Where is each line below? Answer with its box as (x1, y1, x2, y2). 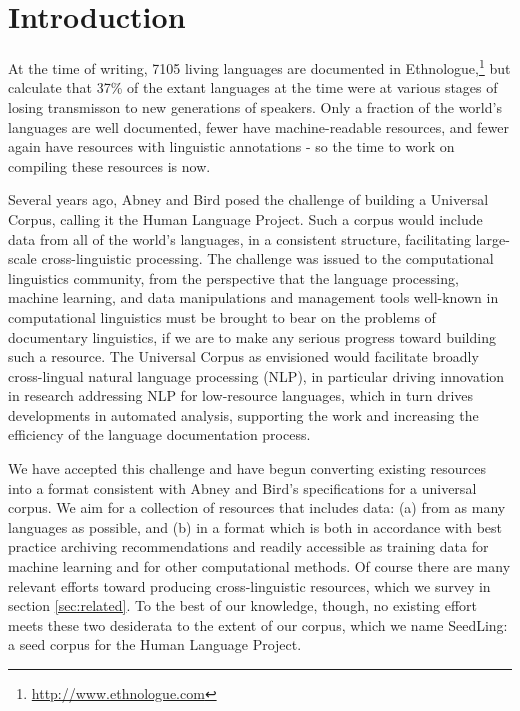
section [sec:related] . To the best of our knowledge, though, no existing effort (8, 595, 478, 616)
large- (475, 228, 510, 249)
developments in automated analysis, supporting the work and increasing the (8, 404, 479, 425)
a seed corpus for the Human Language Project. (8, 634, 302, 655)
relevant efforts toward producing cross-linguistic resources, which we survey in (8, 575, 491, 596)
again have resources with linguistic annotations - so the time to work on (8, 136, 455, 157)
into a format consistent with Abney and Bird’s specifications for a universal (8, 477, 477, 498)
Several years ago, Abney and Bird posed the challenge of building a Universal (8, 189, 489, 210)
